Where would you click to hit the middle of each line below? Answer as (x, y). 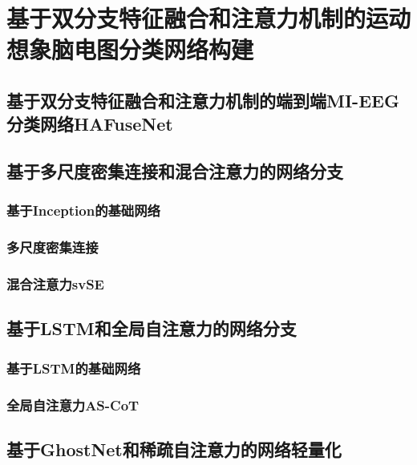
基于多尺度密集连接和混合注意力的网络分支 (175, 171)
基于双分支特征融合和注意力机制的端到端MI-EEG (203, 100)
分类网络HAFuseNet (90, 124)
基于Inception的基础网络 (83, 210)
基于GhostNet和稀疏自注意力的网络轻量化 (174, 449)
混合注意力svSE (55, 284)
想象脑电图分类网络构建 (130, 49)
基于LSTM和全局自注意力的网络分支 (152, 328)
